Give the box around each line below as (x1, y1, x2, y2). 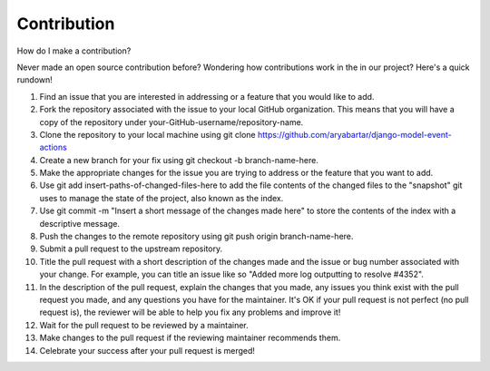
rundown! (16, 74, 54, 85)
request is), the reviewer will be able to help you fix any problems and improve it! (39, 307, 341, 317)
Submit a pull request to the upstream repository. (39, 243, 223, 254)
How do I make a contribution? (16, 45, 132, 56)
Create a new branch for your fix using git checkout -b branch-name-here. (39, 154, 319, 165)
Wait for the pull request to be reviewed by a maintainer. (39, 319, 249, 330)
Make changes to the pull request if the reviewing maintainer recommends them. (39, 332, 341, 344)
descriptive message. (39, 218, 121, 229)
